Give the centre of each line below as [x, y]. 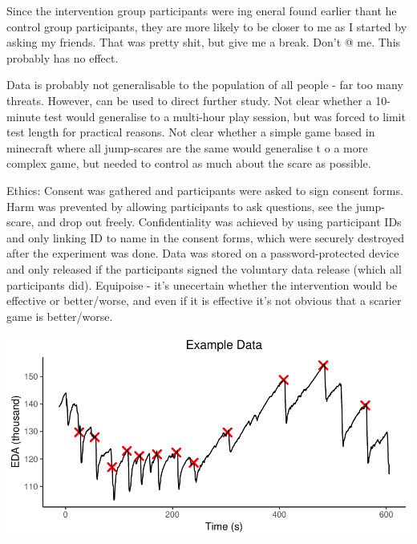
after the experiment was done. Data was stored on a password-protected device [203, 253]
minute [24, 116]
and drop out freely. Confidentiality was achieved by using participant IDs [219, 222]
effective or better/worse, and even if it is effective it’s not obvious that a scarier [204, 300]
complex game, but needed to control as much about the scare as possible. [189, 163]
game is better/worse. [60, 316]
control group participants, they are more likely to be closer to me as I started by [207, 26]
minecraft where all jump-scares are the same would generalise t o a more [187, 147]
